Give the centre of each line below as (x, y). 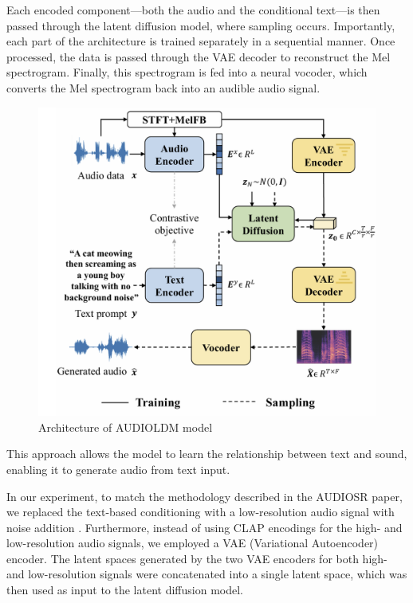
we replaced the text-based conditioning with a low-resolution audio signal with (201, 512)
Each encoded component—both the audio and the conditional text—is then (193, 10)
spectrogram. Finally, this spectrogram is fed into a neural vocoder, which (187, 72)
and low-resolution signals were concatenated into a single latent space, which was (207, 574)
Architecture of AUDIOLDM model (126, 427)
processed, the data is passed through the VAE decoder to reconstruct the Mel (199, 56)
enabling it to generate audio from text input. (118, 469)
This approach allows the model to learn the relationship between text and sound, (207, 454)
